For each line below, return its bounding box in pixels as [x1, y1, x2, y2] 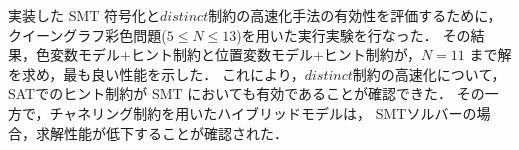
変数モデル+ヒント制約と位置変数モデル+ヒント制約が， [49, 44, 421, 65]
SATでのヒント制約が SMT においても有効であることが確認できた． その [8, 83, 485, 104]
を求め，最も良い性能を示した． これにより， [8, 63, 305, 84]
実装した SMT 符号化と [8, 5, 161, 25]
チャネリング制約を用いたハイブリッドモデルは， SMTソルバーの [49, 102, 477, 123]
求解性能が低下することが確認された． [35, 122, 288, 143]
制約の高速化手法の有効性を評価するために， [208, 5, 502, 25]
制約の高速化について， [352, 63, 506, 84]
